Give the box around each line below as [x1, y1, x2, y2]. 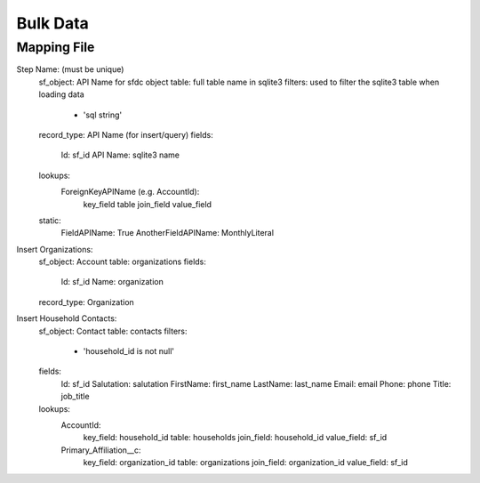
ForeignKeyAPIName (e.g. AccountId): [60, 187, 200, 197]
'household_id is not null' [83, 346, 175, 357]
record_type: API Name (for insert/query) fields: [38, 129, 213, 140]
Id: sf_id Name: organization [60, 277, 164, 287]
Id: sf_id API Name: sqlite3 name [60, 149, 180, 160]
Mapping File [16, 39, 95, 55]
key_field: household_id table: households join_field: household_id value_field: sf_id [83, 432, 388, 443]
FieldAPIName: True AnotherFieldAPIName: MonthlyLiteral [60, 228, 275, 238]
